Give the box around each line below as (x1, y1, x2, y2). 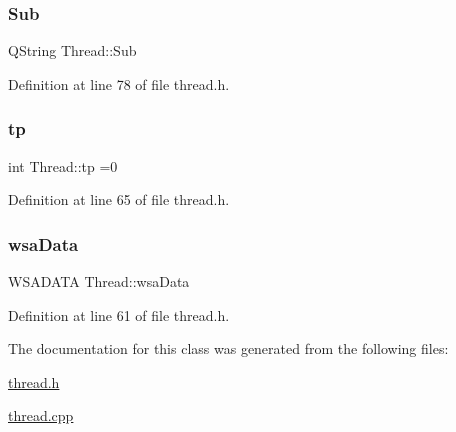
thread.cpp (8, 405, 74, 426)
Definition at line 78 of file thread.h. (8, 73, 230, 94)
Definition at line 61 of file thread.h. (8, 304, 230, 325)
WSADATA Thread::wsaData (8, 271, 190, 292)
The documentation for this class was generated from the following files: (8, 338, 449, 359)
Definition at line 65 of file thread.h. (8, 189, 230, 210)
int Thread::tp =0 (8, 155, 118, 176)
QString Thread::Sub (8, 40, 137, 61)
